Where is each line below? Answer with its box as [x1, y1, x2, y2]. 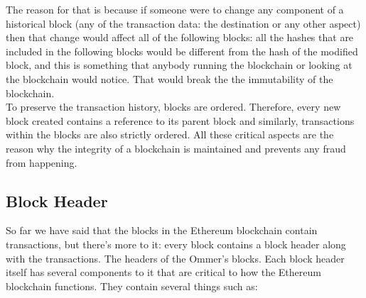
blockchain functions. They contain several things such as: [6, 278, 258, 293]
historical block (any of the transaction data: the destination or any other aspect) [6, 16, 361, 31]
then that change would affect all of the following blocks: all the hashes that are [6, 30, 354, 45]
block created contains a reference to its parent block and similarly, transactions [6, 113, 355, 128]
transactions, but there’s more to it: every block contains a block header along [6, 236, 346, 251]
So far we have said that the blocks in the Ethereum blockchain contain [6, 223, 318, 238]
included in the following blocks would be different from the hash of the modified [6, 43, 358, 58]
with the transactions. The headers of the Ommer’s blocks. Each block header [6, 250, 345, 265]
